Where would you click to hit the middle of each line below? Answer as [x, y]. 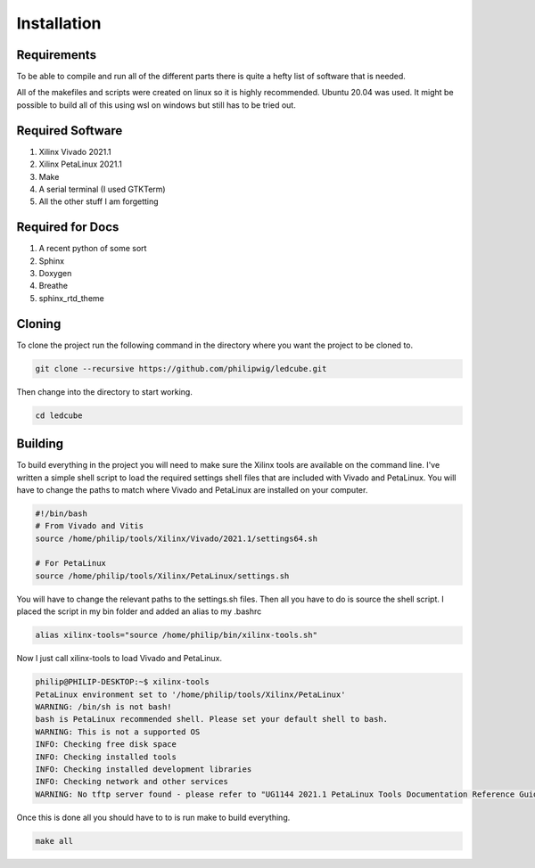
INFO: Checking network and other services [132, 782]
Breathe [53, 286]
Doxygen [55, 273]
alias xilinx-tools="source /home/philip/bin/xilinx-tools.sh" [177, 635]
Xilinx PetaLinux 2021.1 [80, 164]
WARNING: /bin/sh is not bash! [104, 707]
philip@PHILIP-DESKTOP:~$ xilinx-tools [122, 682]
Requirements [57, 55]
